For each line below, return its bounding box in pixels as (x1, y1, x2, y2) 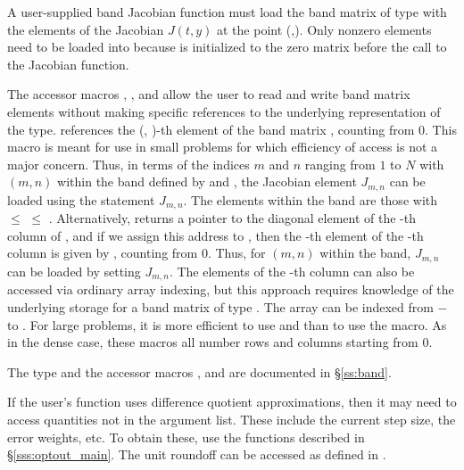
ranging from (304, 154, 376, 173)
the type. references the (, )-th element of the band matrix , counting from (7, 120, 415, 138)
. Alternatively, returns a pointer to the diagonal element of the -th (48, 209, 416, 227)
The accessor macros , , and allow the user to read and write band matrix (7, 85, 410, 103)
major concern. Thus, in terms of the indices (7, 154, 250, 173)
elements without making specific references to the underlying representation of (7, 102, 441, 120)
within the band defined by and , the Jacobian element (57, 172, 357, 191)
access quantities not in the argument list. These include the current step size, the (7, 409, 456, 428)
